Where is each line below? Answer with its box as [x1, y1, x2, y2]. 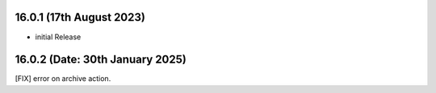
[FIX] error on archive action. [15, 74, 111, 83]
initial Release [35, 32, 82, 42]
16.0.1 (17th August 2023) [15, 10, 145, 24]
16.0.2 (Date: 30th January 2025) [15, 53, 187, 67]
